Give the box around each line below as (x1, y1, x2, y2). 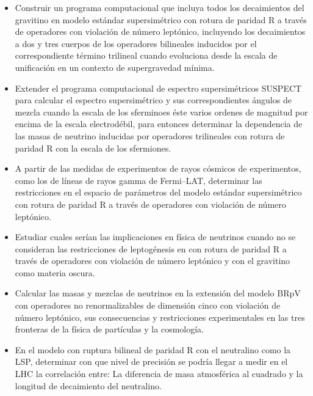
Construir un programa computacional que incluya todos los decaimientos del (15, 1, 304, 13)
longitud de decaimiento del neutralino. (15, 379, 162, 392)
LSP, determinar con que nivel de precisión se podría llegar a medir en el (15, 355, 288, 368)
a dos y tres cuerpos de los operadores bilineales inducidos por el (15, 37, 257, 50)
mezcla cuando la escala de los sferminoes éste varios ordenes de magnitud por (15, 105, 308, 118)
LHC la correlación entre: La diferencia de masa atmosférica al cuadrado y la (15, 367, 303, 380)
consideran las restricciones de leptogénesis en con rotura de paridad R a (15, 242, 287, 255)
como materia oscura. (15, 266, 95, 279)
